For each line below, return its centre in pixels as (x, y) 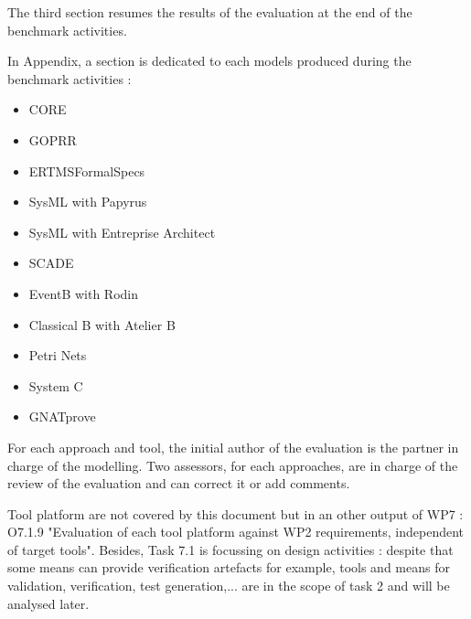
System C (56, 385)
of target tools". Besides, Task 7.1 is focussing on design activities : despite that (230, 549)
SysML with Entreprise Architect (122, 232)
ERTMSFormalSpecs (87, 171)
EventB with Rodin (84, 293)
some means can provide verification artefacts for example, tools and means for (229, 567)
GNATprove (62, 416)
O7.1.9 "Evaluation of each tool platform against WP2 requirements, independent (236, 532)
